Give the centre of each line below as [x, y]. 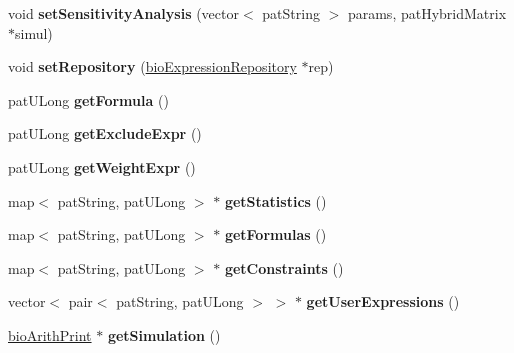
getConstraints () [284, 267]
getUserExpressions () [383, 301]
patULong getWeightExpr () [102, 166]
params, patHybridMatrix [427, 13]
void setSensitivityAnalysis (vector [123, 13]
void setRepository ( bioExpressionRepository [152, 66]
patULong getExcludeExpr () [105, 133]
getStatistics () [275, 200]
